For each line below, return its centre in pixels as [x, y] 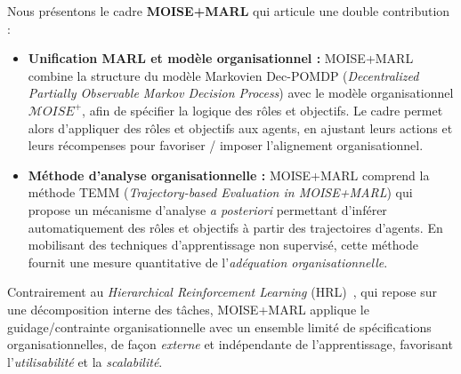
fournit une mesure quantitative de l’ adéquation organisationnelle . [208, 262]
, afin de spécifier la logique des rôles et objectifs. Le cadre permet [263, 110]
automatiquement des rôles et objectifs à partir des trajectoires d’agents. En [235, 227]
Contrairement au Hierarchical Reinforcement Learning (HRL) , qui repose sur [222, 292]
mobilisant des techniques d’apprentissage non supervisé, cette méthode [223, 245]
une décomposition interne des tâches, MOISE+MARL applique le [188, 309]
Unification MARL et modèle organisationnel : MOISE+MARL [221, 58]
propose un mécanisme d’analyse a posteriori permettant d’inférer [207, 209]
